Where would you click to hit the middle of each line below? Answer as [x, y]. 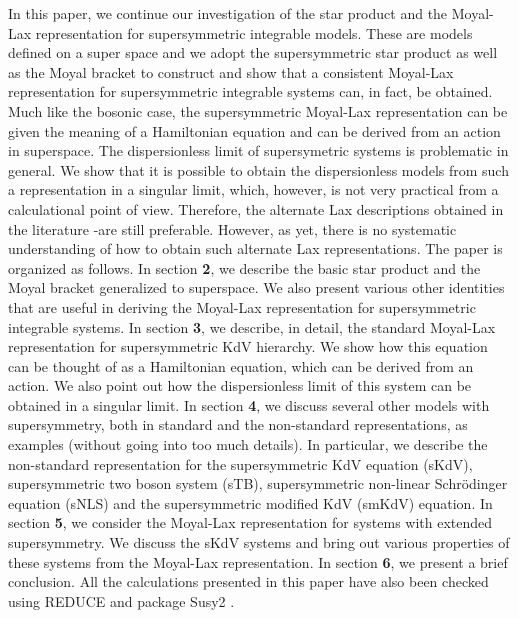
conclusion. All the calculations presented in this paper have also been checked [248, 581]
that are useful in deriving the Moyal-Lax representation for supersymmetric [242, 306]
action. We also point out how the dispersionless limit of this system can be [240, 385]
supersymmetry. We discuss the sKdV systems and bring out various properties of [259, 542]
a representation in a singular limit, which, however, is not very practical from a [253, 189]
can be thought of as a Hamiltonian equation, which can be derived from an [241, 365]
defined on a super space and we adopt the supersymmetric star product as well [253, 52]
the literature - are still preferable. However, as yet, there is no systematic [232, 228]
